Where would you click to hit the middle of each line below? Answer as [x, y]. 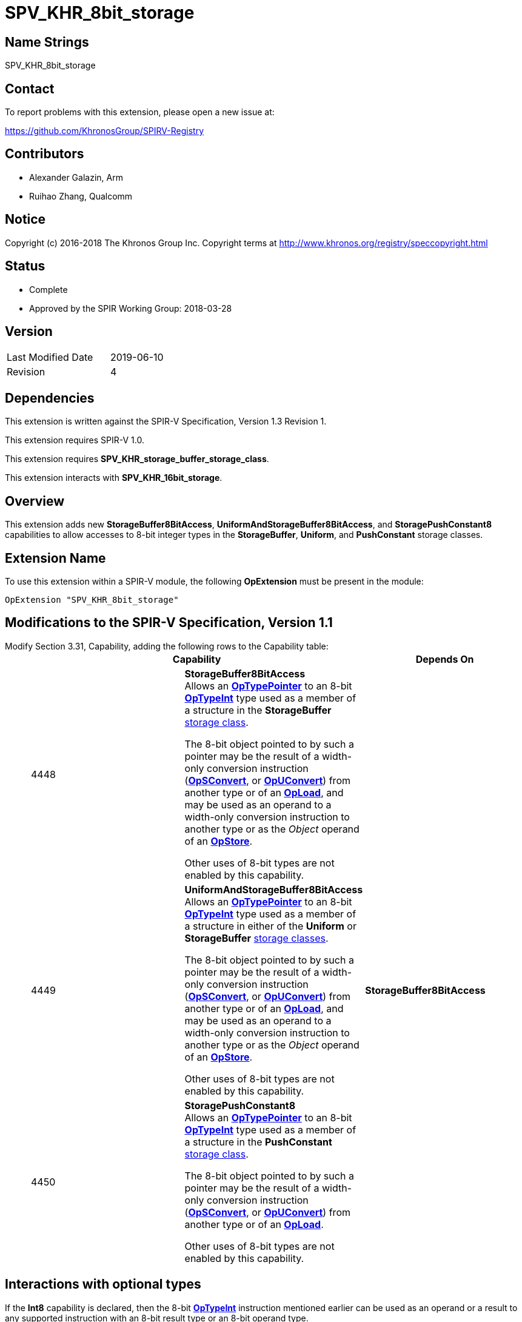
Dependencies [50, 398]
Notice [25, 220]
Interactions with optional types [103, 1284]
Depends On [445, 659]
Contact [30, 89]
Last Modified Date [50, 357]
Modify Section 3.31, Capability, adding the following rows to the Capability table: [167, 646]
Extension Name [55, 558]
